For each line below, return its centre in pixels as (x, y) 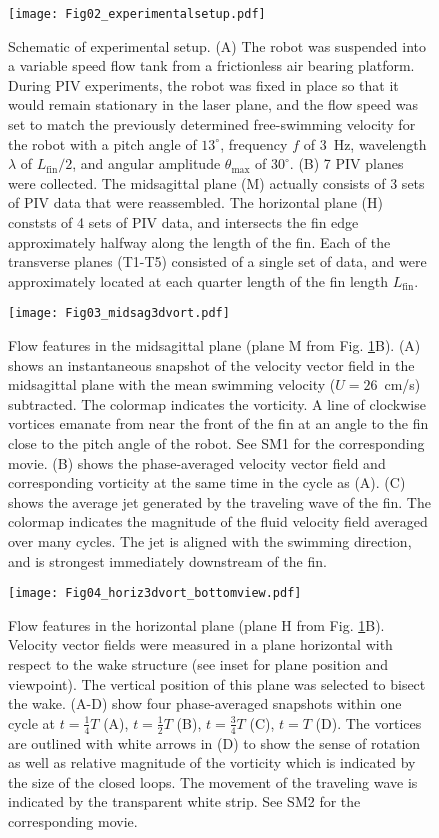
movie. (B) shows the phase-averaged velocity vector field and (197, 462)
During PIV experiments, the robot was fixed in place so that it (203, 84)
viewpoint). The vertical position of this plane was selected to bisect (217, 683)
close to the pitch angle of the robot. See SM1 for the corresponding (216, 443)
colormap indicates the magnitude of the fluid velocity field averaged (218, 521)
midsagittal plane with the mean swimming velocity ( (172, 384)
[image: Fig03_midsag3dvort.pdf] (119, 313)
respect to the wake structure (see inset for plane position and (198, 664)
